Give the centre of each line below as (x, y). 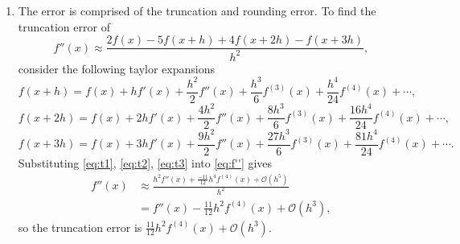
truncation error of (64, 26)
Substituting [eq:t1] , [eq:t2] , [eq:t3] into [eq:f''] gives (145, 162)
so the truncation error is (80, 227)
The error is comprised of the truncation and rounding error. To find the (197, 10)
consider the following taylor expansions (116, 68)
